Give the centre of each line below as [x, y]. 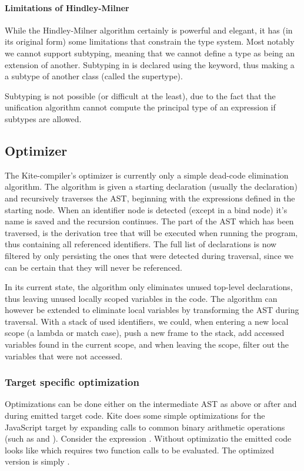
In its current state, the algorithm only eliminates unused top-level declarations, [149, 287]
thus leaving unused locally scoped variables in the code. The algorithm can [141, 298]
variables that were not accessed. [64, 356]
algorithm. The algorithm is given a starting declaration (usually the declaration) [151, 186]
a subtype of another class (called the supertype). [94, 76]
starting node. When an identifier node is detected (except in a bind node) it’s [146, 209]
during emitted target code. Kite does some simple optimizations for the [135, 416]
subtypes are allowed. [43, 118]
